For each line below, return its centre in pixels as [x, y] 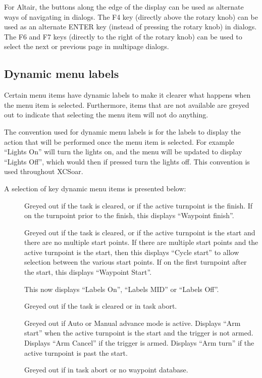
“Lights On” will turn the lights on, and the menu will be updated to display [123, 152]
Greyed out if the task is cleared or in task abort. [101, 306]
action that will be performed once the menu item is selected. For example [119, 141]
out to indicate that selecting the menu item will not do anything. [106, 115]
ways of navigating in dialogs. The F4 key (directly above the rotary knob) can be [131, 16]
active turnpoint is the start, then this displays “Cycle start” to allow [132, 252]
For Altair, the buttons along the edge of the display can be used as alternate [124, 7]
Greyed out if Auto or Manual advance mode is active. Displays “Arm [133, 323]
